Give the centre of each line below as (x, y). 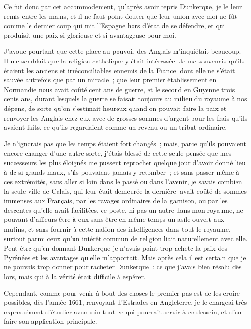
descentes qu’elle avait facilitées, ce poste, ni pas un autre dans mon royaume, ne (124, 210)
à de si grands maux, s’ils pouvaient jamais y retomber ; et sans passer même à (122, 172)
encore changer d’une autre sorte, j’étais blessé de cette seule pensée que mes (118, 153)
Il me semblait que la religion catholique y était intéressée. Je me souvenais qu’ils (124, 60)
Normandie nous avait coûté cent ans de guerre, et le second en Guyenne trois (119, 89)
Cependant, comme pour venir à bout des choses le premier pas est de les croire (122, 292)
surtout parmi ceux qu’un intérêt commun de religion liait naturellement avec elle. (126, 238)
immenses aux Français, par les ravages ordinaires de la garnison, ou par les (116, 200)
